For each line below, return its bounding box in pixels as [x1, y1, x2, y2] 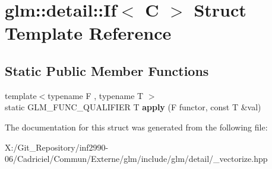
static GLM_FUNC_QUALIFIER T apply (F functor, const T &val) [5, 101, 261, 113]
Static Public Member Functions [5, 61, 209, 79]
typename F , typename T [48, 89, 144, 101]
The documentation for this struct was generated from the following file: [5, 120, 268, 133]
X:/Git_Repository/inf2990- [5, 141, 109, 153]
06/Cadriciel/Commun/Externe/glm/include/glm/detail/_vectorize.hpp [5, 152, 268, 165]
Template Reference [5, 21, 172, 45]
